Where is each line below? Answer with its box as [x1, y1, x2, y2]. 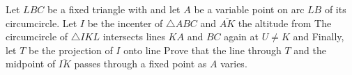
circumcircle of [6, 29, 68, 44]
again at [224, 29, 259, 44]
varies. [220, 56, 247, 71]
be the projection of [29, 42, 113, 57]
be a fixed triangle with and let [47, 2, 181, 16]
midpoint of [6, 56, 56, 71]
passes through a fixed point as [74, 56, 207, 71]
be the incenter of [87, 15, 163, 30]
